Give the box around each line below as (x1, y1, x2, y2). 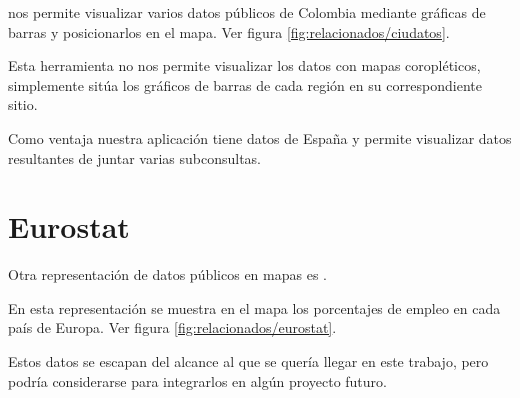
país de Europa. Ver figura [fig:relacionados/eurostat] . (8, 317, 337, 338)
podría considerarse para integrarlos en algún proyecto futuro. (8, 370, 387, 391)
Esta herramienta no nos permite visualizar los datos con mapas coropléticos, (8, 55, 481, 76)
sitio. (8, 94, 38, 115)
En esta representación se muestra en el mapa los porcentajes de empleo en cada (8, 297, 501, 318)
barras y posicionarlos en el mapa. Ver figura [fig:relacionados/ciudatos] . (8, 21, 450, 42)
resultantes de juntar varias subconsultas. (8, 147, 261, 168)
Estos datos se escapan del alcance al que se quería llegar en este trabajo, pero (8, 351, 489, 372)
